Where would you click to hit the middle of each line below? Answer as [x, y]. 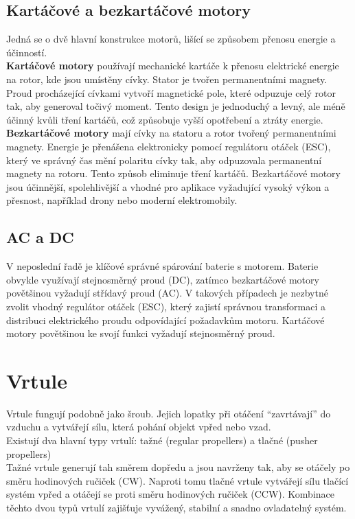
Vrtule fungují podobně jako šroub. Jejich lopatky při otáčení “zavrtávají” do [169, 413]
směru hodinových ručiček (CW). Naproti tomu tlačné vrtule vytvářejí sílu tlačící [177, 480]
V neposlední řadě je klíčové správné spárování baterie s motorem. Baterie [162, 266]
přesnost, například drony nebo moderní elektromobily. [122, 200]
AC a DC [40, 237]
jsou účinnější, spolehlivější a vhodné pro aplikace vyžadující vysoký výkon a [168, 186]
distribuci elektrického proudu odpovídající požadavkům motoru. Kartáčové [165, 320]
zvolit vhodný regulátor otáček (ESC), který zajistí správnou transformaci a [166, 306]
